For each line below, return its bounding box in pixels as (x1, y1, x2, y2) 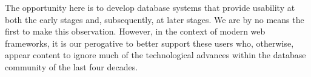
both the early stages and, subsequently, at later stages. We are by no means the (5, 13, 304, 25)
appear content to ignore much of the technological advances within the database (5, 49, 306, 61)
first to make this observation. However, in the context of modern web (5, 25, 266, 38)
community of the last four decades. (5, 60, 138, 73)
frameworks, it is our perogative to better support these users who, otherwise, (5, 36, 294, 49)
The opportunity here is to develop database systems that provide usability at (5, 1, 295, 13)
